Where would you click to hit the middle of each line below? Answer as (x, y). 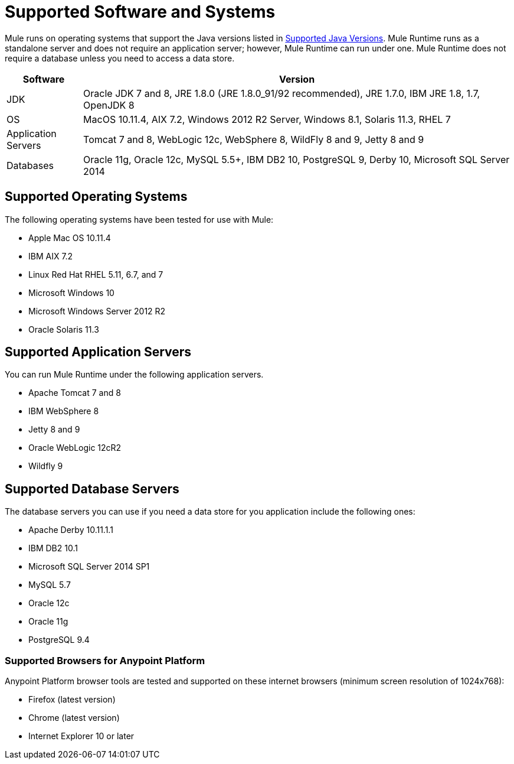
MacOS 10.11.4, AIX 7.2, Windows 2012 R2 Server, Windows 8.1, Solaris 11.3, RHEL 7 (267, 119)
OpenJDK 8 (109, 105)
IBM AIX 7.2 (51, 256)
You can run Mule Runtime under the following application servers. (134, 375)
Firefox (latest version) (72, 700)
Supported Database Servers (92, 489)
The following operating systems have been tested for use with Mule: (139, 219)
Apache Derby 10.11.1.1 (71, 530)
